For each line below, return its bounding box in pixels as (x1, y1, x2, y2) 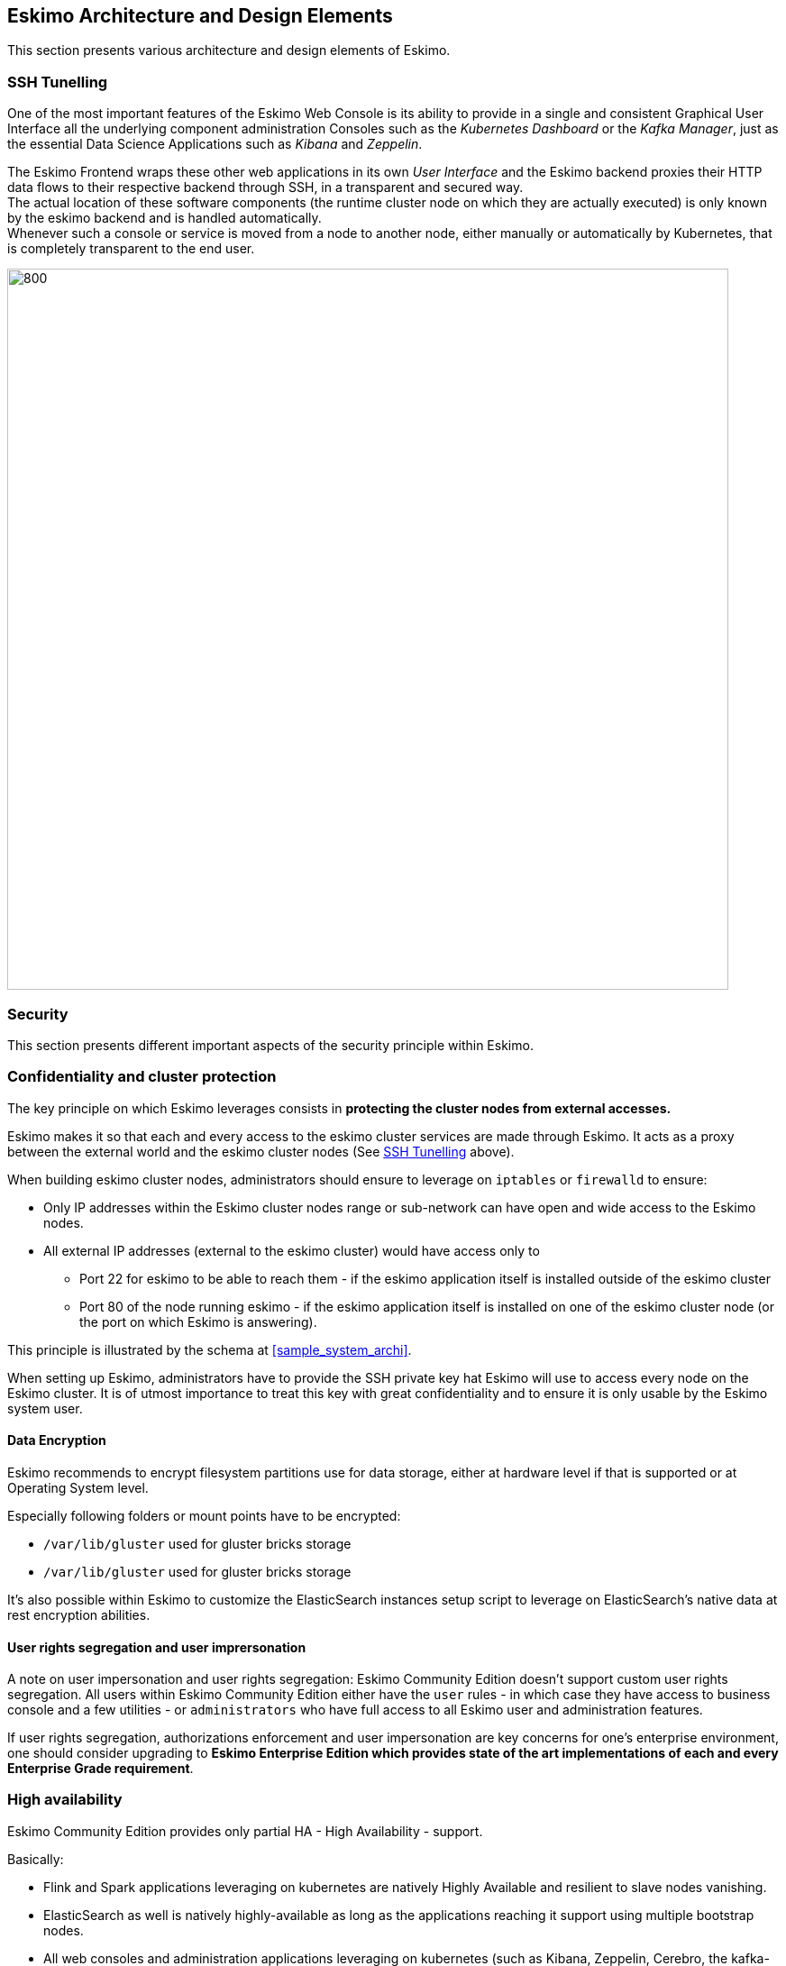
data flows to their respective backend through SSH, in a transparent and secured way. (7, 179, 524, 196)
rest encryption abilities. (7, 1606, 151, 1623)
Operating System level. (7, 1479, 149, 1495)
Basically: (7, 1851, 64, 1867)
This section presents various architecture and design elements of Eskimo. (7, 42, 451, 59)
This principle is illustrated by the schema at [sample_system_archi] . (7, 1341, 412, 1358)
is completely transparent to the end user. (7, 241, 255, 257)
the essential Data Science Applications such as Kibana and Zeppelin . (7, 136, 423, 152)
